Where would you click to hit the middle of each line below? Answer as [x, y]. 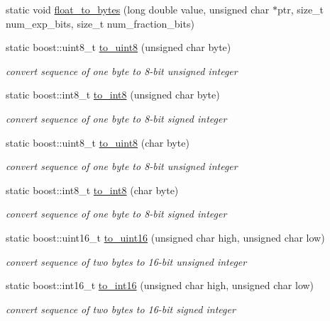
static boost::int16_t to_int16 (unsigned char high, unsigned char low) [160, 285]
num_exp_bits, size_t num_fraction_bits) [100, 23]
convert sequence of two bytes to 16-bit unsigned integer [126, 261]
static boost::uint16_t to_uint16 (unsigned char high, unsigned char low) [165, 237]
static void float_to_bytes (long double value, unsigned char [138, 9]
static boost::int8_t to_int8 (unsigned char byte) [113, 95]
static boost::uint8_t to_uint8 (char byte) [98, 142]
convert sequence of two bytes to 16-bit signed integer [121, 309]
